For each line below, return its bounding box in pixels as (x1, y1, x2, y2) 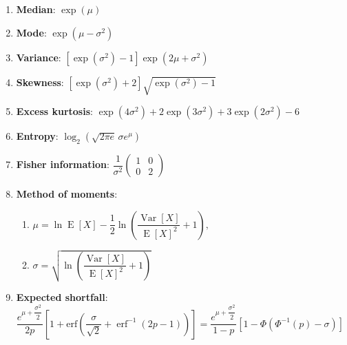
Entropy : (16, 129, 59, 143)
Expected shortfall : (16, 290, 108, 304)
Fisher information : (16, 157, 109, 171)
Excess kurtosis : (16, 104, 93, 118)
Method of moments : (16, 187, 118, 201)
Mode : (16, 25, 47, 39)
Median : (16, 2, 56, 16)
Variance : (16, 50, 61, 64)
